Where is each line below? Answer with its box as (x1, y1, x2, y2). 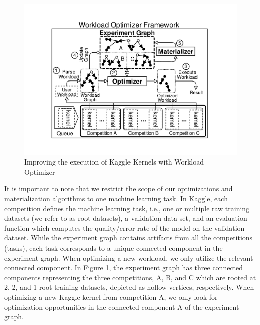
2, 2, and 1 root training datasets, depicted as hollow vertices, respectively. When (4, 282, 254, 292)
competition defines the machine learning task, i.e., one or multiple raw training (4, 203, 250, 213)
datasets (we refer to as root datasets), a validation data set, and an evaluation (4, 213, 247, 223)
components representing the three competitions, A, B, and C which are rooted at (4, 272, 256, 282)
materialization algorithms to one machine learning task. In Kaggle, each (4, 193, 228, 204)
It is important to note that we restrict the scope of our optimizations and (4, 183, 233, 194)
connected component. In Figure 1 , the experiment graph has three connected (4, 262, 243, 273)
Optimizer (24, 166, 55, 177)
